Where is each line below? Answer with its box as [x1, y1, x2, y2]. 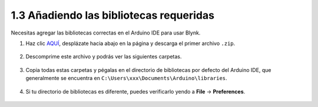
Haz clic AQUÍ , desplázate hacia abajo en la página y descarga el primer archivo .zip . [25, 40, 236, 47]
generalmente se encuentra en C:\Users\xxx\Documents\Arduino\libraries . [25, 75, 227, 82]
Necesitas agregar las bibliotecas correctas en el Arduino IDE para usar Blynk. [11, 29, 201, 36]
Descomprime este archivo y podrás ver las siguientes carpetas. [25, 53, 182, 60]
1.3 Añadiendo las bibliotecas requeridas [11, 9, 215, 22]
